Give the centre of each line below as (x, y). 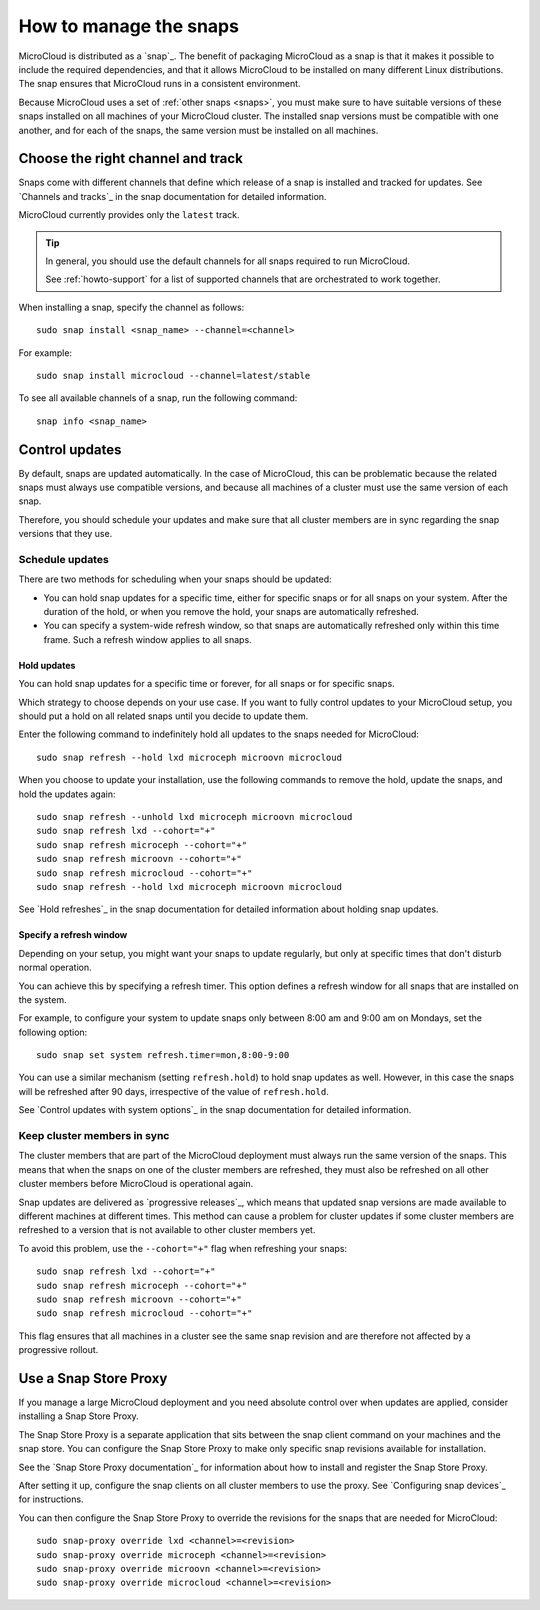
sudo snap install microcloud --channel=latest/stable (173, 375)
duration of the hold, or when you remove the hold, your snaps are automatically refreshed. (231, 612)
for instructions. (51, 1499)
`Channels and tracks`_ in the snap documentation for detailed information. (172, 196)
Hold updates (47, 665)
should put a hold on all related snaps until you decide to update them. (163, 716)
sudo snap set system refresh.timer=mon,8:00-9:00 (163, 1055)
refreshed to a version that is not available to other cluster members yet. (167, 1230)
